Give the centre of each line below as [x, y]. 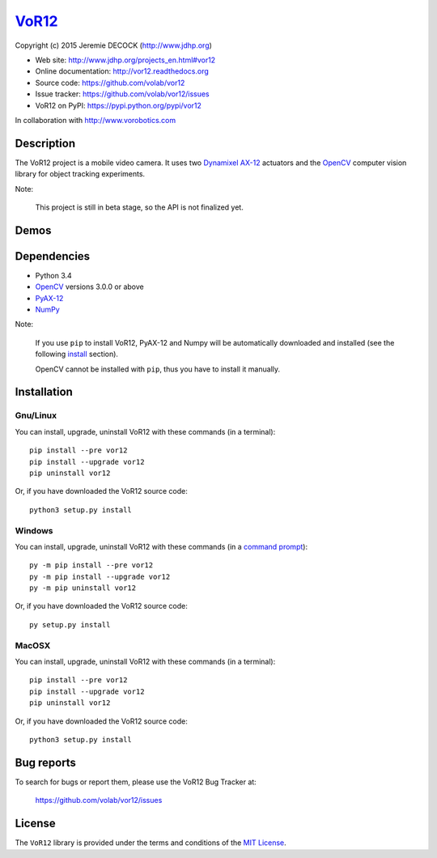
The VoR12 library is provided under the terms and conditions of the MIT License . [151, 843]
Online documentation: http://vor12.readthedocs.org [122, 71]
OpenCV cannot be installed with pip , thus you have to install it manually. [158, 369]
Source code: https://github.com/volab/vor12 [110, 83]
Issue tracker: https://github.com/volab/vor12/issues [122, 94]
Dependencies [53, 256]
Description [45, 143]
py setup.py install [70, 624]
